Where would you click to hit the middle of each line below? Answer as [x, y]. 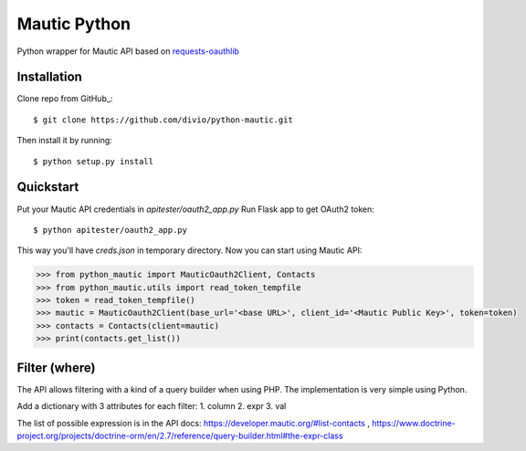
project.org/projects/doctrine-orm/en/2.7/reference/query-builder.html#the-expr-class [180, 435]
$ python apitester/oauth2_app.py [110, 230]
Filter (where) [56, 367]
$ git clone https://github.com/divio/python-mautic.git [163, 120]
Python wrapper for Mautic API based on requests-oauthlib [128, 51]
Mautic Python [74, 24]
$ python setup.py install [94, 161]
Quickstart [48, 187]
